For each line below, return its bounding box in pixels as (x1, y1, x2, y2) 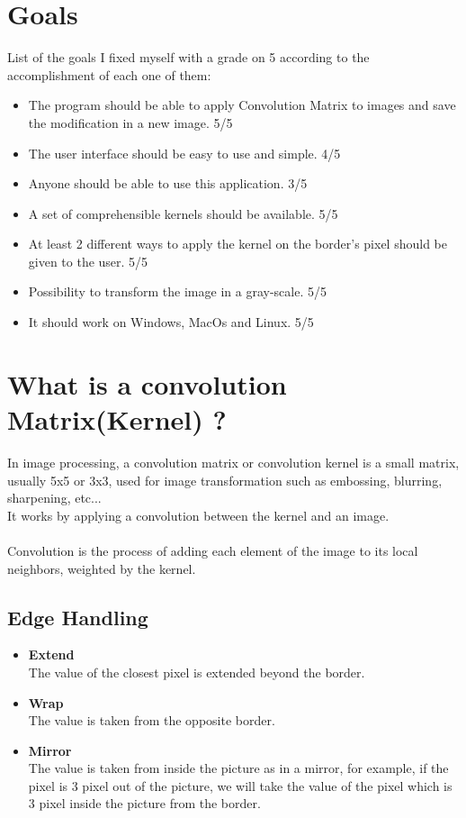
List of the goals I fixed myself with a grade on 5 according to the (7, 48, 370, 67)
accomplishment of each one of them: (7, 65, 211, 84)
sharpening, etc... (7, 488, 102, 507)
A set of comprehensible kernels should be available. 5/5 (28, 204, 338, 223)
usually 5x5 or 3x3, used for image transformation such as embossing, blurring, (7, 470, 443, 489)
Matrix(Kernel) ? (7, 401, 227, 438)
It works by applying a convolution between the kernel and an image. (7, 505, 390, 524)
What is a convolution (7, 365, 287, 402)
